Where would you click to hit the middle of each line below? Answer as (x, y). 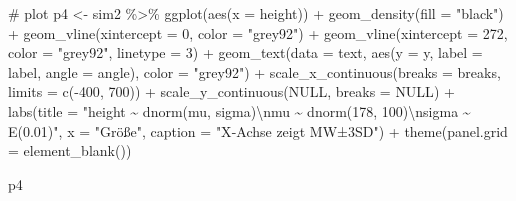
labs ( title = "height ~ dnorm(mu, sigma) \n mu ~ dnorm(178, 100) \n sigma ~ (239, 110)
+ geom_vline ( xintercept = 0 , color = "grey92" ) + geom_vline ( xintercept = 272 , (258, 32)
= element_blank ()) (70, 150)
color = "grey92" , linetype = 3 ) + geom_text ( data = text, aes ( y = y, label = (245, 52)
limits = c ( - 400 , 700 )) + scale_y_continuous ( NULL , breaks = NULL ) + (231, 91)
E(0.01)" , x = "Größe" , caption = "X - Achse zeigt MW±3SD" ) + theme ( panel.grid (258, 130)
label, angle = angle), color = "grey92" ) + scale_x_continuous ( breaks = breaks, (254, 71)
